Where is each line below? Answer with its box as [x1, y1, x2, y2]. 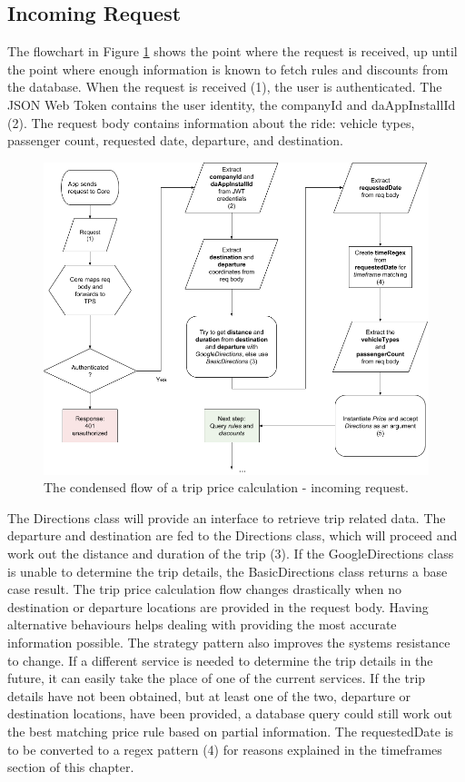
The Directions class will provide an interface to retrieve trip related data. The [7, 508, 446, 527]
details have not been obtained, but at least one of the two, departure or [7, 686, 411, 705]
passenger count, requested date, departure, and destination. [7, 131, 343, 150]
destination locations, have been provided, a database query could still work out [7, 704, 453, 723]
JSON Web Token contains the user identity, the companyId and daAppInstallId [7, 94, 456, 114]
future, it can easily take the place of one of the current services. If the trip [7, 668, 426, 688]
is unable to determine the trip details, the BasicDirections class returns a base [7, 561, 448, 580]
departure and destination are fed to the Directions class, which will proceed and [7, 526, 458, 545]
